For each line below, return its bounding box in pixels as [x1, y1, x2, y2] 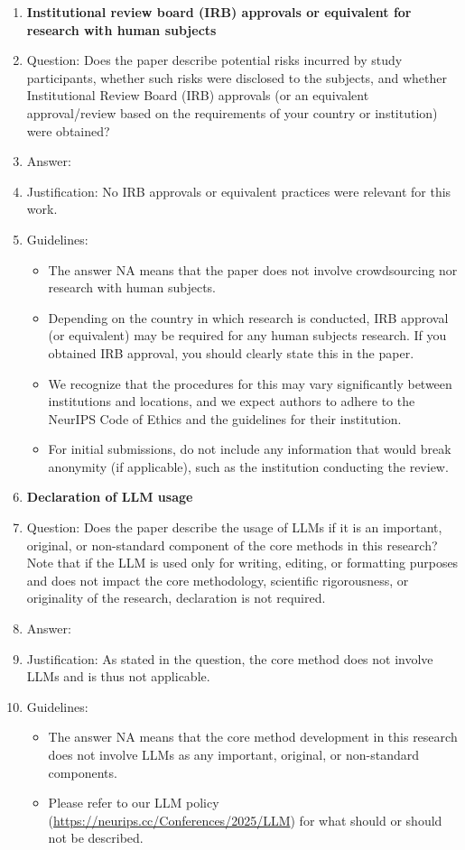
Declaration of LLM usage [26, 487, 193, 506]
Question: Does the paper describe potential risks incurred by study [26, 51, 403, 69]
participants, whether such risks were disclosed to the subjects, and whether [26, 68, 447, 87]
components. [48, 762, 117, 781]
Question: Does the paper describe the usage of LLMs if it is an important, [26, 518, 442, 537]
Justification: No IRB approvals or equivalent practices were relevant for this [26, 181, 451, 200]
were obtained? [26, 121, 110, 140]
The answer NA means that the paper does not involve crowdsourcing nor [48, 260, 458, 279]
